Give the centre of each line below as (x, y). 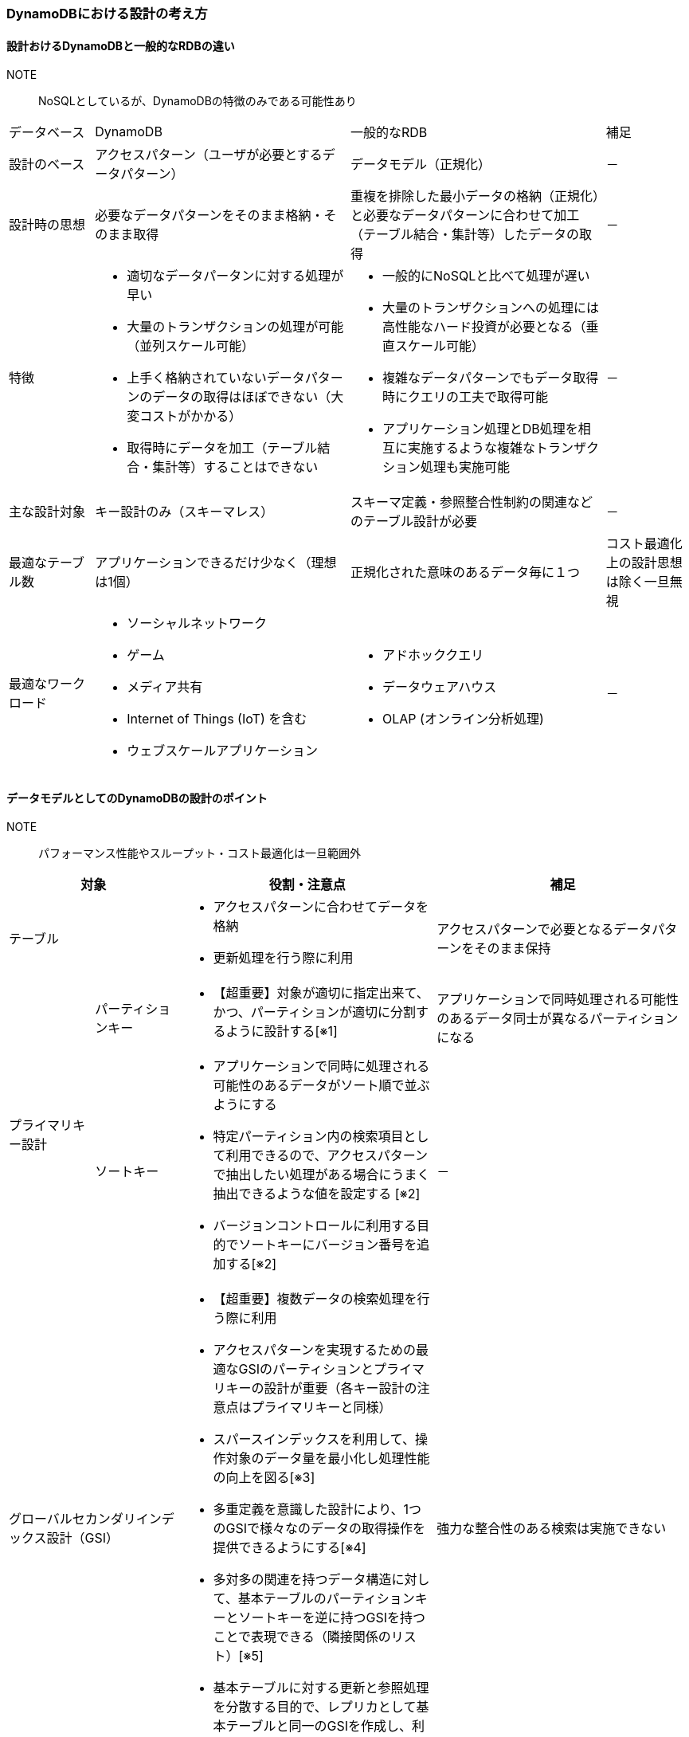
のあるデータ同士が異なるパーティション (558, 1019)
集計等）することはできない (235, 467)
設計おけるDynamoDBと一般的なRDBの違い (121, 45)
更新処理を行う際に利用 (283, 958)
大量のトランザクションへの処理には (491, 308)
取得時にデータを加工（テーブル (222, 448)
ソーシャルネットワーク (197, 623)
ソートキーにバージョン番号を (328, 1245)
